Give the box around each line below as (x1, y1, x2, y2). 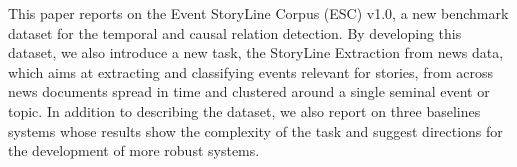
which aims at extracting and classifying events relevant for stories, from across (8, 61, 493, 82)
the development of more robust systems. (8, 140, 260, 161)
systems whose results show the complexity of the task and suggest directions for (8, 120, 503, 141)
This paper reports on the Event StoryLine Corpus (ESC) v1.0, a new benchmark (8, 3, 509, 23)
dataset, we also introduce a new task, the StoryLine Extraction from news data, (8, 42, 504, 63)
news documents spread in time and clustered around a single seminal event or (8, 81, 490, 102)
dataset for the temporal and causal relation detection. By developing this (8, 22, 462, 43)
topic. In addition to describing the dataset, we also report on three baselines (8, 100, 481, 121)
